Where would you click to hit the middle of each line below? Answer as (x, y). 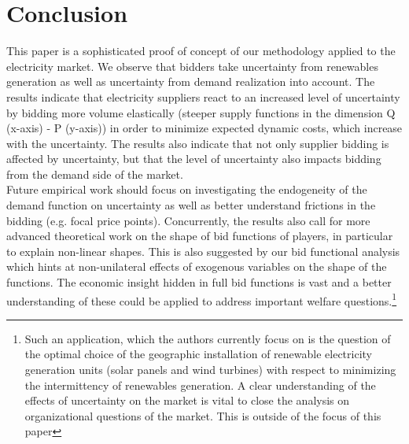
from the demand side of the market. (95, 174)
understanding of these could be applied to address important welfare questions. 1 (202, 299)
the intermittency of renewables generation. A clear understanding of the (200, 385)
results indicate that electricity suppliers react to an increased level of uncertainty (203, 96)
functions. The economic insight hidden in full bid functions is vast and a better (199, 282)
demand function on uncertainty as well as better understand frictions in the (191, 205)
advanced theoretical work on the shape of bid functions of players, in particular (200, 236)
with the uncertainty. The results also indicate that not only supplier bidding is (198, 143)
